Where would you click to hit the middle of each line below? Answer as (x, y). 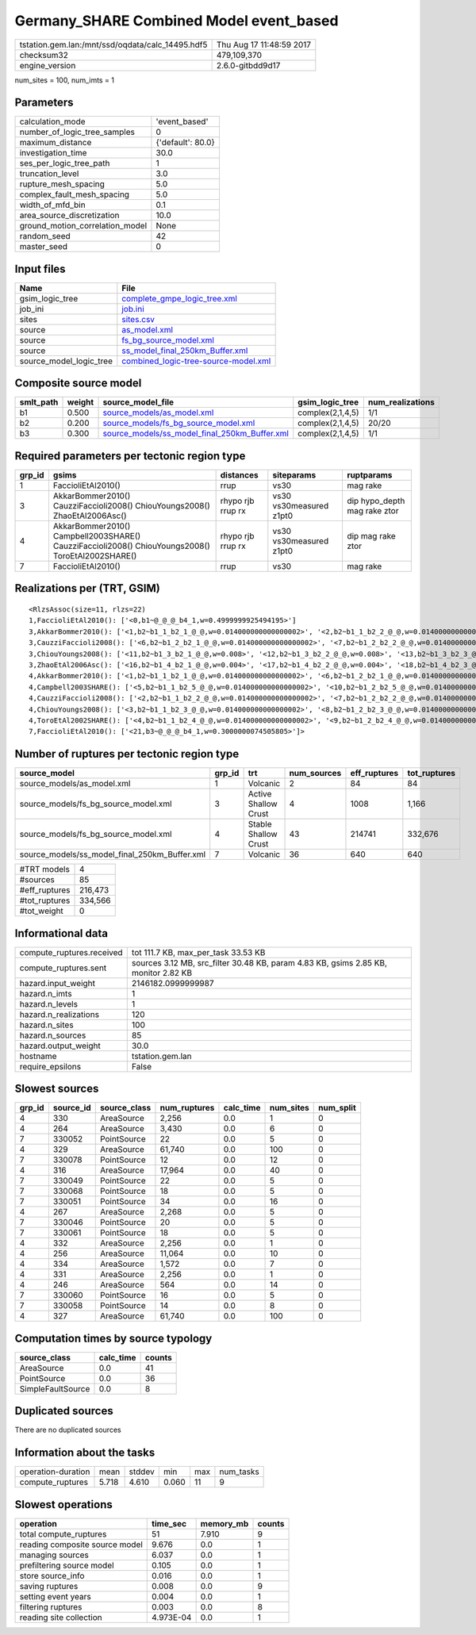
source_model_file (138, 402)
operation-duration (55, 1472)
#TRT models (45, 869)
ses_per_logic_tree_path (65, 163)
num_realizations (401, 402)
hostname (38, 1056)
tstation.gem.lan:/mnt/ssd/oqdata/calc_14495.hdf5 (113, 44)
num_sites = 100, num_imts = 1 (65, 80)
